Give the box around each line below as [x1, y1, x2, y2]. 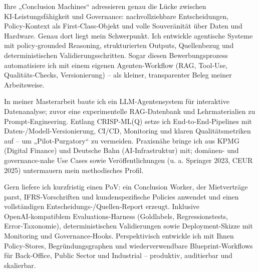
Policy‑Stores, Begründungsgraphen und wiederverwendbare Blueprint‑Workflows [4, 240, 253, 250]
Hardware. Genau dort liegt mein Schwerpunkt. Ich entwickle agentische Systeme [4, 30, 253, 40]
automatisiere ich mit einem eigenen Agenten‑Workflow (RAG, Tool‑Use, [4, 59, 228, 70]
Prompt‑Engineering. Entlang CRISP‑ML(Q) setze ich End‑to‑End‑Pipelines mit [4, 115, 252, 126]
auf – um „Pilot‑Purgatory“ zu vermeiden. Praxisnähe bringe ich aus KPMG [4, 135, 239, 145]
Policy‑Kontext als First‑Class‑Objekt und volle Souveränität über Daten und [4, 20, 242, 31]
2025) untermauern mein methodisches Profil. [4, 164, 144, 175]
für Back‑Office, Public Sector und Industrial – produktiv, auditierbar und [4, 250, 232, 260]
